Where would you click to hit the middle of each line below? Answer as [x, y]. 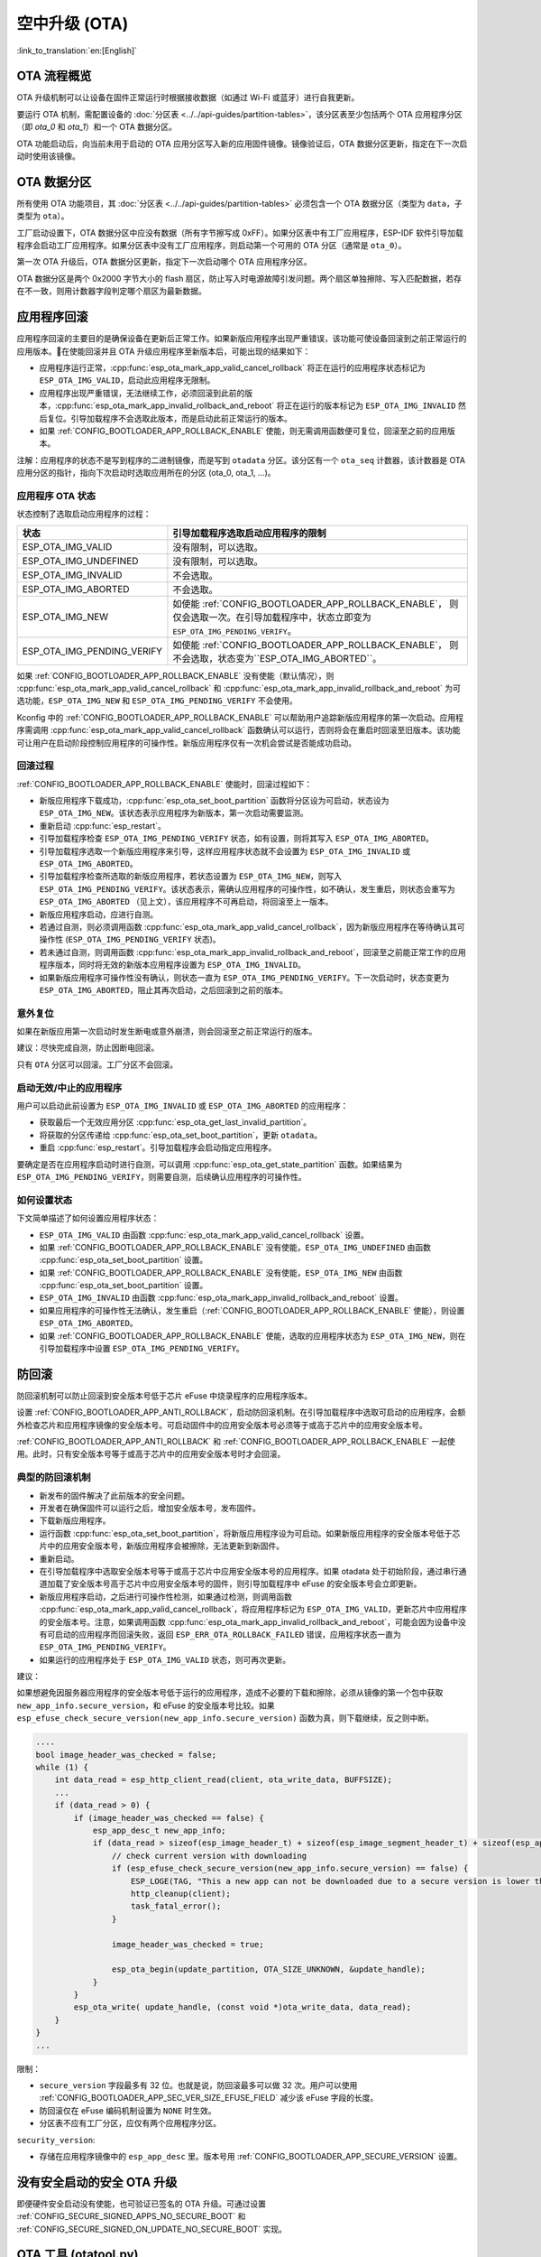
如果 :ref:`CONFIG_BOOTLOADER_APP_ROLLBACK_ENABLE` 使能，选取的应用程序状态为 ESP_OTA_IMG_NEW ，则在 [252, 1335]
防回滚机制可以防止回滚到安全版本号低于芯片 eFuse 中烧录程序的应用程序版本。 [165, 1396]
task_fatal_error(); [176, 1906]
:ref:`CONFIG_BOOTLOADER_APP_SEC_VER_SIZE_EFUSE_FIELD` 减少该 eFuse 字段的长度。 [209, 2098]
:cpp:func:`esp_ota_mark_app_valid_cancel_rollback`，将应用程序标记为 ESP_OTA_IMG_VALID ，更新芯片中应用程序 [253, 1609]
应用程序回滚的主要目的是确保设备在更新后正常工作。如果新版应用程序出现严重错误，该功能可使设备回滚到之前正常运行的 [242, 339]
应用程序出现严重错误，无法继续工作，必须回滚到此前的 [142, 393]
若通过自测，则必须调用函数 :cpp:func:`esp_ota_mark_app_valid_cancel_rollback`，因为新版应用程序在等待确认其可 [252, 927]
